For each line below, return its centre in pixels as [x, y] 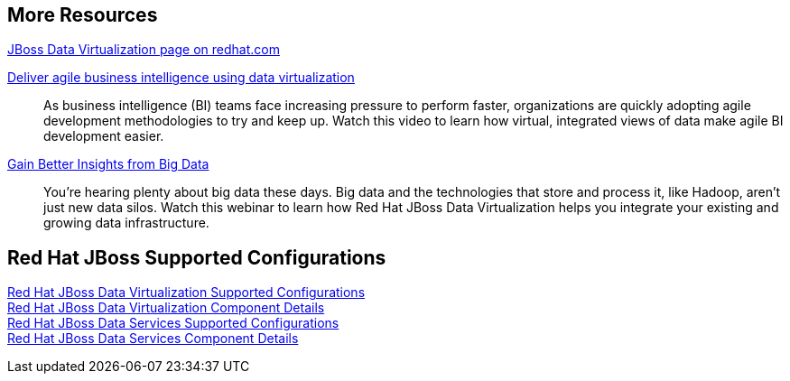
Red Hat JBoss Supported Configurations [197, 257]
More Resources [83, 15]
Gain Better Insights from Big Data [108, 164]
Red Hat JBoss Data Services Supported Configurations [173, 323]
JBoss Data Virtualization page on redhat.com [144, 50]
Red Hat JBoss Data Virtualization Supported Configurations [186, 293]
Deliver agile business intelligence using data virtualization [181, 78]
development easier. [104, 136]
